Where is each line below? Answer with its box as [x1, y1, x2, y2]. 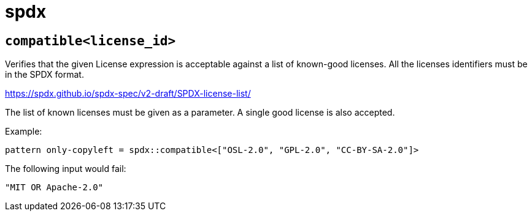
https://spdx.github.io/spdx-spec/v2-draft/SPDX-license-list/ [5, 88, 251, 99]
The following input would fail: [5, 163, 126, 174]
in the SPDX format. [5, 69, 84, 80]
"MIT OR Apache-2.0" [5, 182, 104, 193]
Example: [5, 126, 42, 137]
